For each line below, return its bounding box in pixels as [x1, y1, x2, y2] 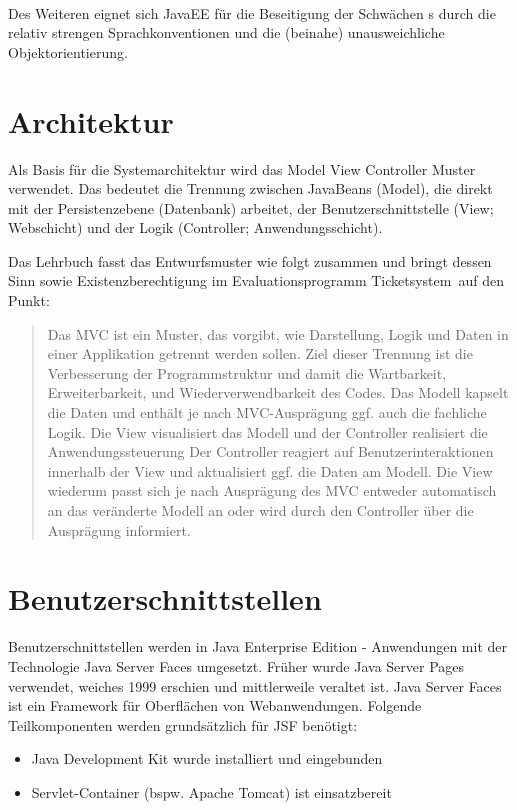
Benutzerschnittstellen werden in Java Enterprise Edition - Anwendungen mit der [8, 636, 507, 657]
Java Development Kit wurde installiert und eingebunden [31, 748, 383, 769]
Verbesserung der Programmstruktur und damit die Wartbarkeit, [47, 362, 447, 383]
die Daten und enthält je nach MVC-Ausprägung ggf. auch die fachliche [47, 402, 487, 423]
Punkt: [8, 290, 50, 311]
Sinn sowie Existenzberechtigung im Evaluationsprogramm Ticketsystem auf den [8, 270, 504, 291]
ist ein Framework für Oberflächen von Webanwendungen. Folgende [8, 695, 422, 716]
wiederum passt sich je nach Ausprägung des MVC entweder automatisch [47, 480, 497, 501]
